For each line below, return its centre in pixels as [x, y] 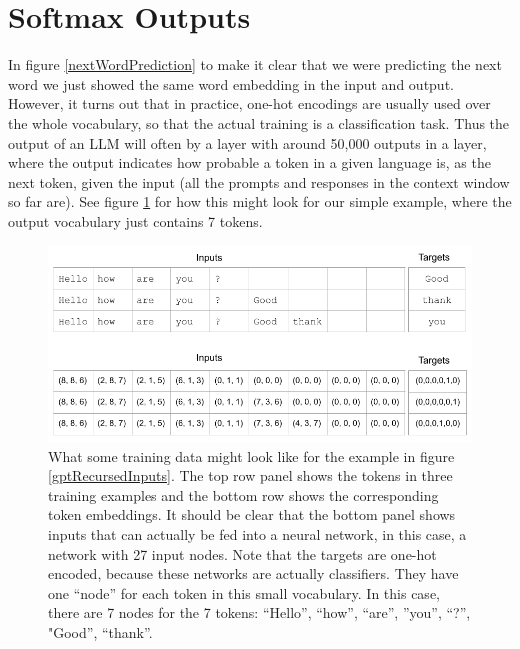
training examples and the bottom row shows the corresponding [243, 494]
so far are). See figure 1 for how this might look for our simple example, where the [260, 201]
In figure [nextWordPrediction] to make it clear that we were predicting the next [255, 64]
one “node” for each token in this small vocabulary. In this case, [244, 592]
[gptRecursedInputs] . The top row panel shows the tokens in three [250, 475]
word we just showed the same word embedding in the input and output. [231, 83]
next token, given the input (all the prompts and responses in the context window [259, 181]
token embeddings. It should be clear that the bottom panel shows [252, 514]
